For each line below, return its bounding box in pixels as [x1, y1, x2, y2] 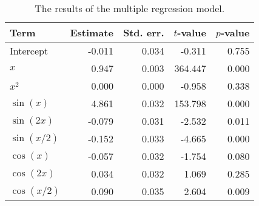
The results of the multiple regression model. [35, 1, 225, 15]
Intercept [10, 44, 49, 58]
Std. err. [123, 25, 164, 39]
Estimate [70, 25, 113, 39]
